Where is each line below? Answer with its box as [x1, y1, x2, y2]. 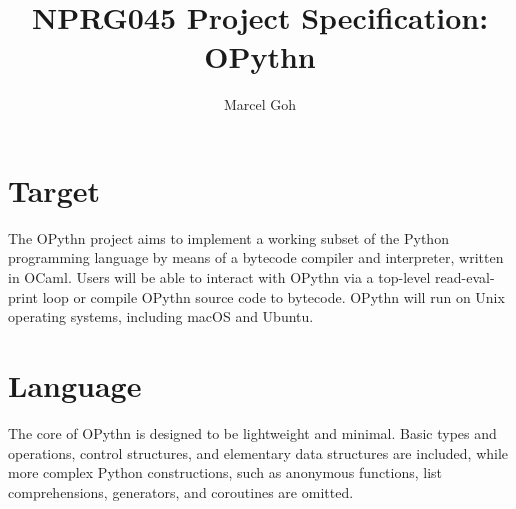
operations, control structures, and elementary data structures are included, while [8, 442, 509, 463]
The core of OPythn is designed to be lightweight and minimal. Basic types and [8, 422, 497, 443]
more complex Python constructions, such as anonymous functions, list [8, 462, 443, 483]
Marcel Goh [223, 94, 297, 115]
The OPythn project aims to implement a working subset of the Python [8, 227, 449, 248]
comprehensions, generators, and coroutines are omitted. [8, 481, 354, 502]
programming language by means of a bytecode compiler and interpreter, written [8, 247, 504, 268]
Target [8, 169, 101, 210]
